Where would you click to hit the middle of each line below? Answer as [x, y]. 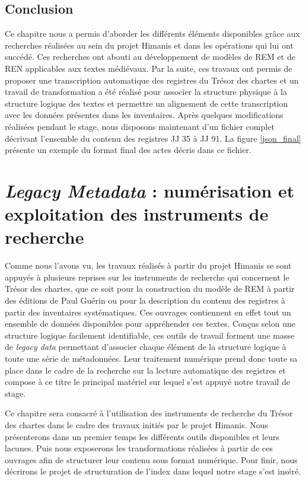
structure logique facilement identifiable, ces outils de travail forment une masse [150, 335]
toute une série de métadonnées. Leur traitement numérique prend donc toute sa [151, 358]
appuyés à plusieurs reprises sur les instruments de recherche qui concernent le [147, 277]
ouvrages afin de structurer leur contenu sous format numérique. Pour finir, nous [151, 459]
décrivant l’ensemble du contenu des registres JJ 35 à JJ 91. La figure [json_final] [153, 138]
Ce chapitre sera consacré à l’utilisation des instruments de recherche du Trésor [149, 413]
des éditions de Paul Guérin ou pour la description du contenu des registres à [145, 300]
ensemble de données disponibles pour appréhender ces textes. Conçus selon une [150, 324]
